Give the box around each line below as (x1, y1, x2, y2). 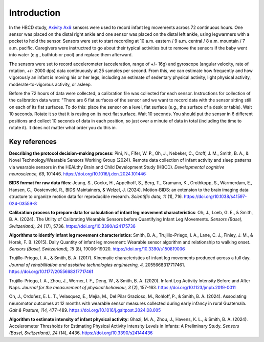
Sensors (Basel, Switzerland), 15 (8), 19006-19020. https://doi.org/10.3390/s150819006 (9, 246, 185, 252)
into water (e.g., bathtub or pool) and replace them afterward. (9, 52, 133, 58)
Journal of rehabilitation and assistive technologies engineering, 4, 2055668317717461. (9, 262, 185, 268)
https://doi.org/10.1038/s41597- (183, 194, 247, 199)
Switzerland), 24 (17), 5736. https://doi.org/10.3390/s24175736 (9, 223, 136, 229)
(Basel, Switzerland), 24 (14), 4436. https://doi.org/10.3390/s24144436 (9, 330, 153, 336)
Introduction (9, 7, 61, 18)
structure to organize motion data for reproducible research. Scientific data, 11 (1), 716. (9, 194, 183, 199)
